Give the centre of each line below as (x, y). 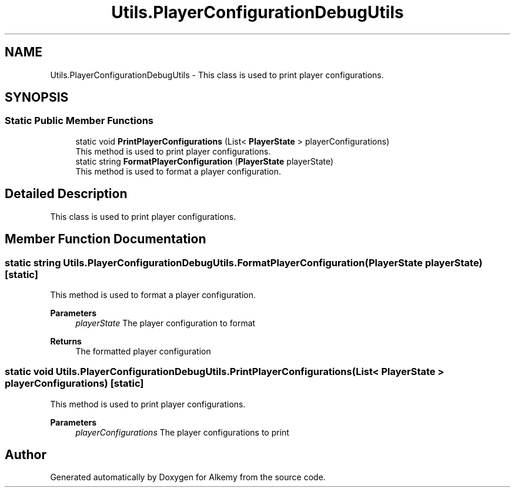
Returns (66, 341)
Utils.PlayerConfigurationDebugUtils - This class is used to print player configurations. (217, 75)
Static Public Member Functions (79, 121)
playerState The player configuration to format (165, 323)
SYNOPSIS (37, 98)
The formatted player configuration (143, 351)
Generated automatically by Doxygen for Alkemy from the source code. (188, 477)
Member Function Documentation (106, 239)
